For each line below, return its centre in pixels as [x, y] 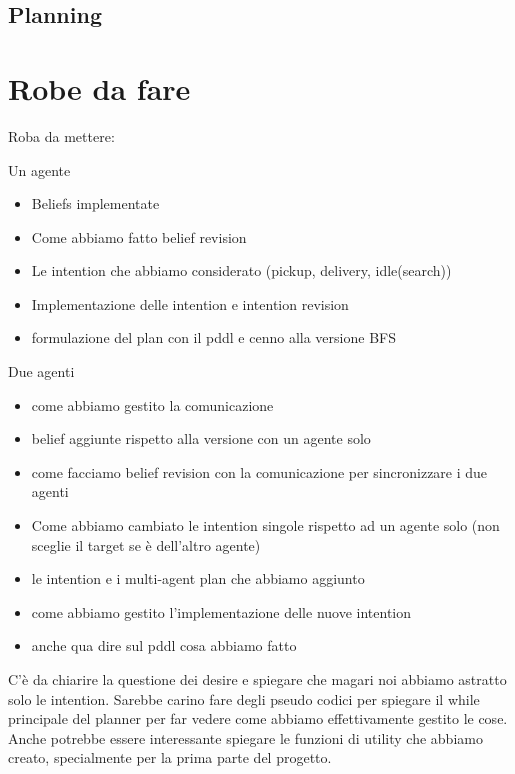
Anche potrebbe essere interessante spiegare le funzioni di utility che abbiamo [245, 737]
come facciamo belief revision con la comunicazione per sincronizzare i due [259, 471]
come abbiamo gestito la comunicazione [152, 404]
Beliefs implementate [95, 203]
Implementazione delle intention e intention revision [190, 303]
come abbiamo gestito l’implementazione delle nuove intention [221, 611]
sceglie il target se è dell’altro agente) [146, 544]
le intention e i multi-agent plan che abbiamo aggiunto [198, 578]
